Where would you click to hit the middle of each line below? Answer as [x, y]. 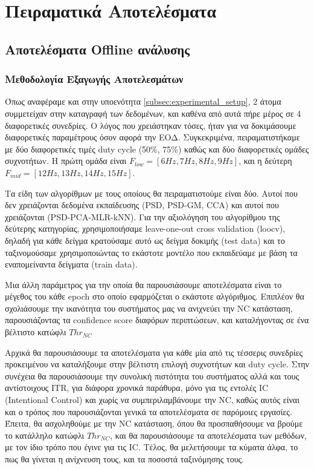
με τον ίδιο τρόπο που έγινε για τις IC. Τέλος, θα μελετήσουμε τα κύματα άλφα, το [152, 447]
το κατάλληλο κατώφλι [45, 435]
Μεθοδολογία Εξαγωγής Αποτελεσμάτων [94, 79]
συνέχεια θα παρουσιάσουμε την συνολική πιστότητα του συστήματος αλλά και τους [152, 376]
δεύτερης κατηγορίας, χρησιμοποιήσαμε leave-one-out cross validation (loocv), [145, 228]
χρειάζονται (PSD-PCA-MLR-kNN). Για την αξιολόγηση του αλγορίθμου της [143, 216]
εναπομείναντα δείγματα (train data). [71, 264]
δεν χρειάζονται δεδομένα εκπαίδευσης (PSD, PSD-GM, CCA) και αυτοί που [142, 205]
